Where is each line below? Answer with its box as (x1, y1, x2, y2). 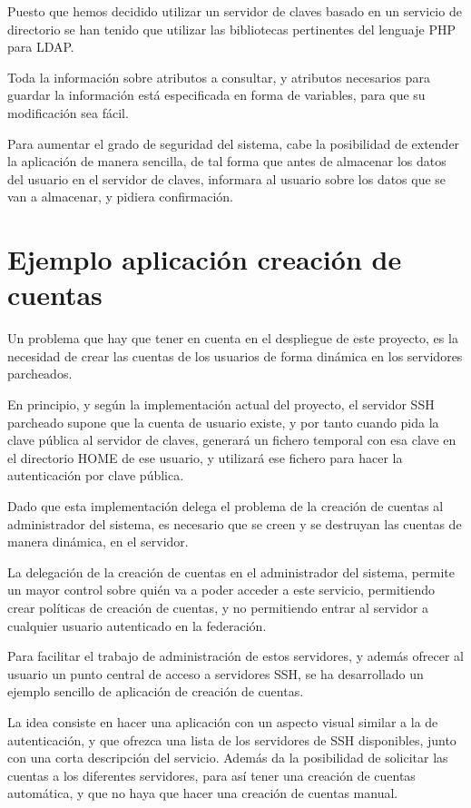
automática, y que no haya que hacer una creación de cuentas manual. (7, 783, 398, 803)
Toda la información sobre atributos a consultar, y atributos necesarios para (7, 67, 430, 86)
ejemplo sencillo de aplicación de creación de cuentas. (7, 682, 304, 701)
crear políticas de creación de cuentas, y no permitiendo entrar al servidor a (7, 597, 429, 616)
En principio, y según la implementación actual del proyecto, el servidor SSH (7, 395, 435, 414)
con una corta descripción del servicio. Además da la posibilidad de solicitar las (7, 748, 448, 767)
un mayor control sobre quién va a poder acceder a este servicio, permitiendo (7, 580, 436, 599)
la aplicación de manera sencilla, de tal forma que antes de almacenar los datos (7, 152, 446, 171)
